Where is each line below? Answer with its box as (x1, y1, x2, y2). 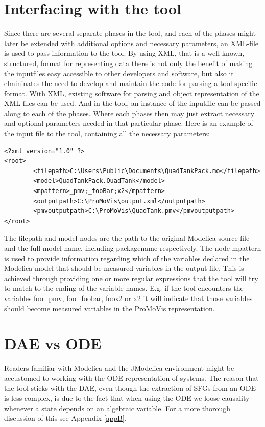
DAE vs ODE (4, 333, 102, 354)
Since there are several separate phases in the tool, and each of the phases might (4, 28, 256, 38)
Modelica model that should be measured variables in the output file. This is (4, 263, 244, 273)
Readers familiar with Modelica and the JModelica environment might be (4, 362, 234, 373)
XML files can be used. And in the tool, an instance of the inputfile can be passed (4, 98, 261, 109)
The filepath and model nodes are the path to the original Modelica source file (4, 232, 250, 243)
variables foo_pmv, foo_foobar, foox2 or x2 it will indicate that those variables (4, 292, 253, 303)
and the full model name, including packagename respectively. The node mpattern (4, 243, 261, 253)
